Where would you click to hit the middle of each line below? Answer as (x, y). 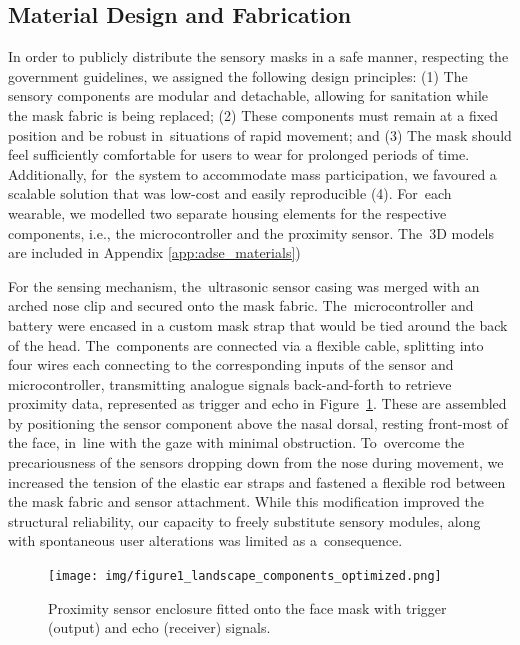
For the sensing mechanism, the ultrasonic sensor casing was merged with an (244, 285)
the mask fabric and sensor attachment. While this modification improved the (246, 501)
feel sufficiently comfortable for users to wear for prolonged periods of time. (239, 154)
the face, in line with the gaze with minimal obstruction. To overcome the (236, 442)
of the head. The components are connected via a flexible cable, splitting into (246, 344)
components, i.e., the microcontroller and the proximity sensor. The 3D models (251, 232)
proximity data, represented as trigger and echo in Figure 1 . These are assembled (257, 403)
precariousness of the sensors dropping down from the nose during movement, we (256, 462)
